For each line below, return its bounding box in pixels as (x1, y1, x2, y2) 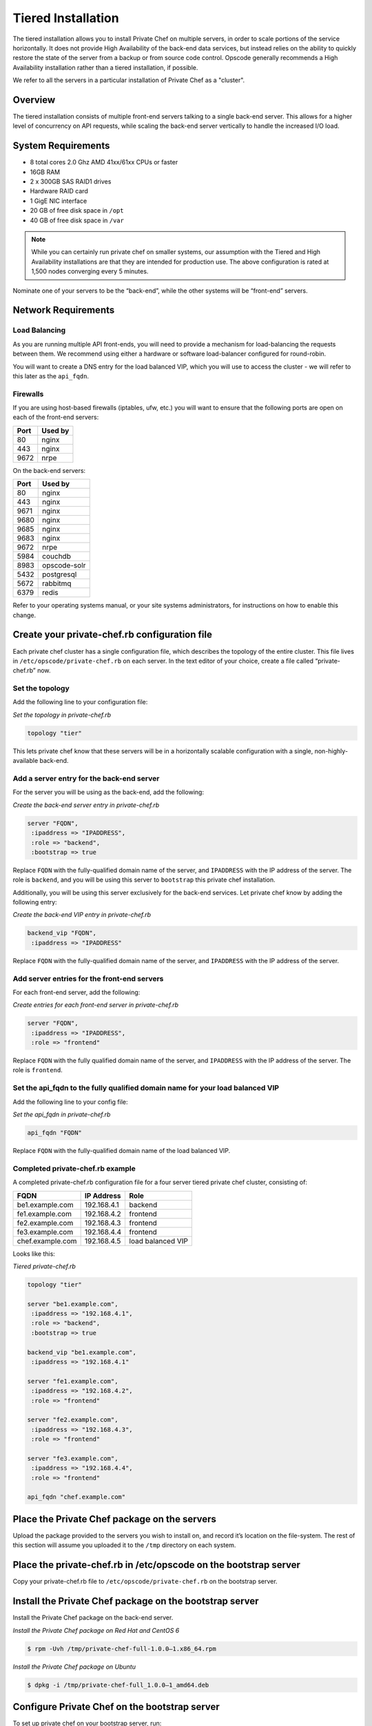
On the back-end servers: (12, 466, 86, 474)
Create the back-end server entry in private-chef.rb (12, 801, 160, 809)
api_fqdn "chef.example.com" (27, 1493, 126, 1501)
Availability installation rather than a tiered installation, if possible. (12, 63, 198, 72)
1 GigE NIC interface (30, 197, 87, 205)
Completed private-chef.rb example (12, 1163, 136, 1173)
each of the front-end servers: (12, 413, 99, 421)
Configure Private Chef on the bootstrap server (12, 1700, 220, 1712)
